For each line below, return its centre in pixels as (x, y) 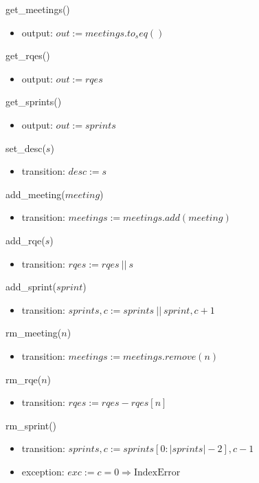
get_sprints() (34, 101)
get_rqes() (28, 55)
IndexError (157, 472)
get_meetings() (38, 9)
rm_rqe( (24, 379)
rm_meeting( (34, 333)
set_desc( (26, 148)
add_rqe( (25, 240)
